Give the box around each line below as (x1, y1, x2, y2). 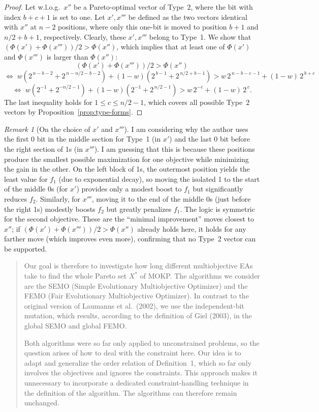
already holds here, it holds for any (137, 223, 246, 234)
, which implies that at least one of (116, 41, 225, 52)
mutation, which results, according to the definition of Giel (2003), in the (24, 310, 252, 321)
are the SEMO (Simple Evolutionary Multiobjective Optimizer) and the (24, 280, 248, 291)
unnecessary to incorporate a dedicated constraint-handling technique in (24, 377, 249, 388)
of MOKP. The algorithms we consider (140, 270, 260, 281)
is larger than (46, 51, 88, 62)
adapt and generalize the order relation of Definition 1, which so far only (24, 357, 252, 368)
